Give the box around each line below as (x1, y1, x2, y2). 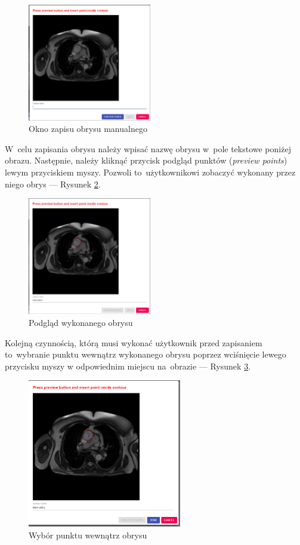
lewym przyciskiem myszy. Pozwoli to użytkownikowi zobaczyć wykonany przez (5, 166, 296, 178)
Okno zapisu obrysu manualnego (29, 122, 147, 135)
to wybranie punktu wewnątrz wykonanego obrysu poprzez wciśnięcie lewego (5, 348, 286, 361)
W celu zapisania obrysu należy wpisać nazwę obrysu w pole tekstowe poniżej (5, 142, 291, 155)
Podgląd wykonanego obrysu (29, 316, 133, 328)
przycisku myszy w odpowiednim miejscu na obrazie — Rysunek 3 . (5, 359, 251, 372)
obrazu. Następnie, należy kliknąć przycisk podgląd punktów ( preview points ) (5, 154, 287, 167)
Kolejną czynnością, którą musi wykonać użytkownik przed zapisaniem (5, 336, 262, 349)
